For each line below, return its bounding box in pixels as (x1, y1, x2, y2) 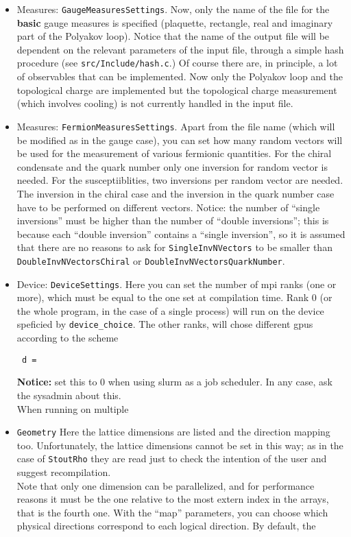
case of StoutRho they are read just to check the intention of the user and (16, 451, 327, 466)
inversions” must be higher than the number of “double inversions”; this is (16, 213, 329, 228)
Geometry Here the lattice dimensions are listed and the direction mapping (16, 425, 330, 439)
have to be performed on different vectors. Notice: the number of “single (16, 200, 320, 214)
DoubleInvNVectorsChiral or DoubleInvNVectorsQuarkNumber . (16, 253, 285, 267)
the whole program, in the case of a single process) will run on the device (16, 303, 324, 318)
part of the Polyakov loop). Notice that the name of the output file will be (16, 29, 330, 43)
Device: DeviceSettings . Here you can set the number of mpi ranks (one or (16, 276, 337, 291)
